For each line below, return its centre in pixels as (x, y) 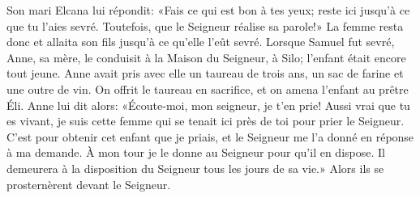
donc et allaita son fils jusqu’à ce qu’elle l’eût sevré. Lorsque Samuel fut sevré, (201, 42)
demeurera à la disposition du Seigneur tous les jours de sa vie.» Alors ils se (195, 168)
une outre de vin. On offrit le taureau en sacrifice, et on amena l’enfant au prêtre (208, 88)
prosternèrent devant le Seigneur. (89, 184)
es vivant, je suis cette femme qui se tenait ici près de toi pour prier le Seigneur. (206, 121)
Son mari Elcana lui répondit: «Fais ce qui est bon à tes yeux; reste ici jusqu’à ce (208, 10)
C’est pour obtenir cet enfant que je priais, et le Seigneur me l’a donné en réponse (210, 136)
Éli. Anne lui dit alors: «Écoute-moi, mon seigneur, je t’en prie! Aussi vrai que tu (208, 105)
